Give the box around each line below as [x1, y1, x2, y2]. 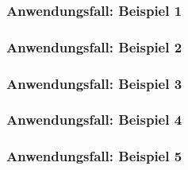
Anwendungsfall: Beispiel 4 [6, 110, 182, 129]
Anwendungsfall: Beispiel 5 [6, 146, 182, 166]
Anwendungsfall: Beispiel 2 [6, 37, 182, 56]
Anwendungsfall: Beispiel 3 [6, 73, 182, 93]
